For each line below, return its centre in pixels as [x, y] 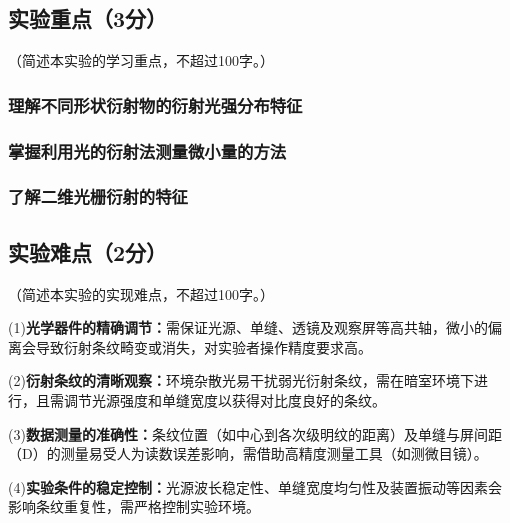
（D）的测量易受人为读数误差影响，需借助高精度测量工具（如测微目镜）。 [248, 453]
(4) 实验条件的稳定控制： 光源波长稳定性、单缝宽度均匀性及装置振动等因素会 [255, 486]
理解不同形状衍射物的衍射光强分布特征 [155, 104]
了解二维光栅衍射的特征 [98, 196]
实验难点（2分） [88, 251]
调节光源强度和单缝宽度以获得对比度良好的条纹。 [224, 399]
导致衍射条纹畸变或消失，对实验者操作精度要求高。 [203, 346]
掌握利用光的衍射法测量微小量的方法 [147, 150]
